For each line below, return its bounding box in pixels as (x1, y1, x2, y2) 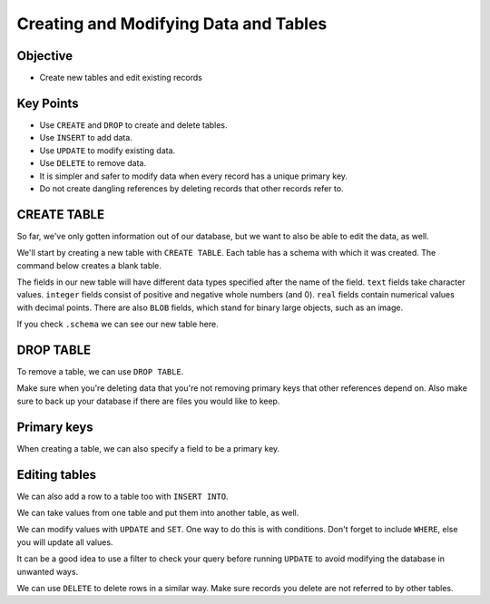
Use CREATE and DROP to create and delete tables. (39, 119, 228, 131)
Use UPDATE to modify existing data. (39, 145, 176, 156)
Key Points (16, 95, 79, 111)
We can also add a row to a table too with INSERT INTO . (16, 491, 229, 502)
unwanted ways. (16, 566, 79, 577)
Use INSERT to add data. (39, 132, 133, 143)
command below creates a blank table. (16, 259, 162, 271)
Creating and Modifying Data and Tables (16, 14, 328, 34)
